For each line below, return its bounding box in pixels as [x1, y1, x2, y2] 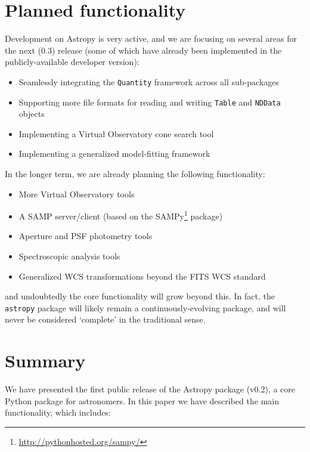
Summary [5, 348, 86, 373]
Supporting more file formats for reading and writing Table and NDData [18, 95, 281, 108]
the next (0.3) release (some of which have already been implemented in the [5, 44, 282, 56]
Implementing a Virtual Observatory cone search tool [18, 127, 214, 140]
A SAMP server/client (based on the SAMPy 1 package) [18, 208, 223, 222]
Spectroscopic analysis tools [18, 250, 120, 262]
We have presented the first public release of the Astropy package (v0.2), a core [5, 383, 295, 395]
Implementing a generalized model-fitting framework [18, 147, 210, 160]
